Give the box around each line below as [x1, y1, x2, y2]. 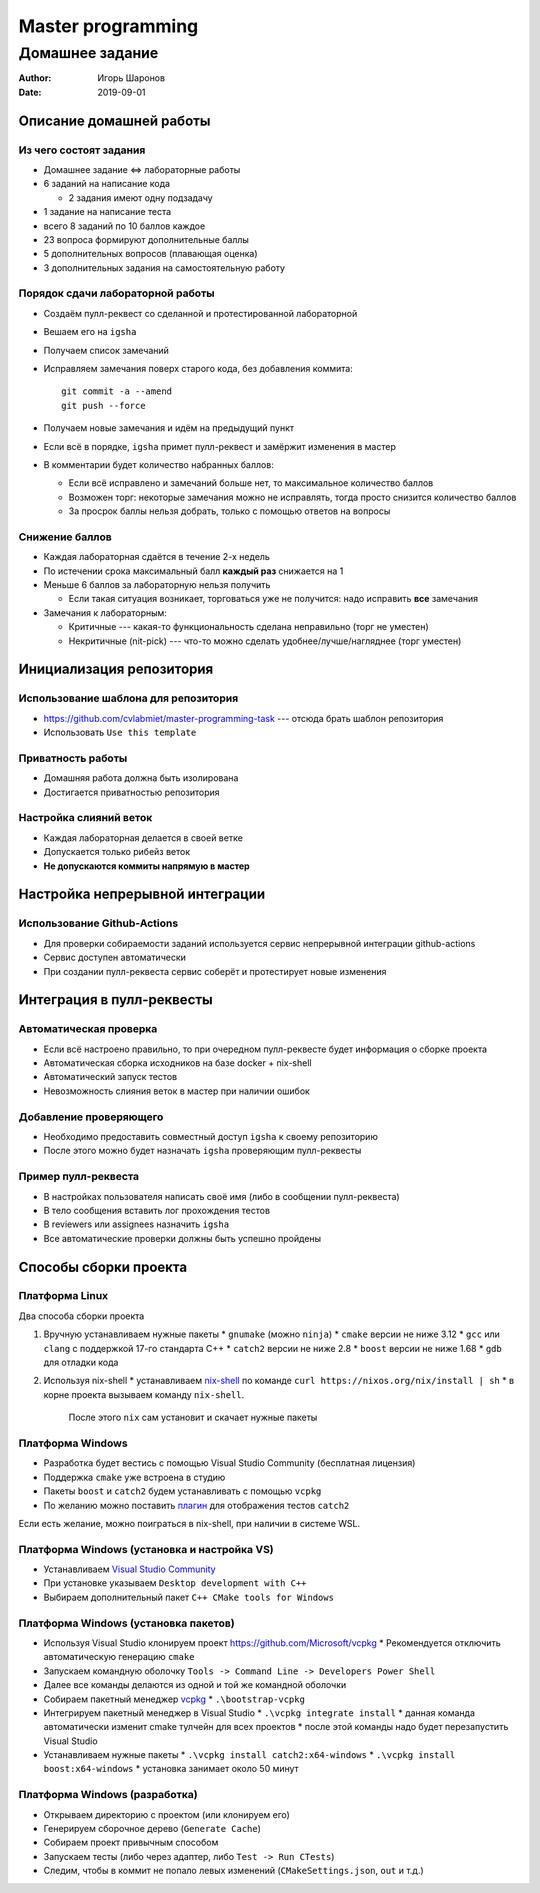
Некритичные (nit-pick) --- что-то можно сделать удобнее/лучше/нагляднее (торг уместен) [68, 635, 462, 647]
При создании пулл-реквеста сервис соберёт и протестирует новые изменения [43, 965, 387, 977]
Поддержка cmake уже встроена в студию [43, 1471, 226, 1483]
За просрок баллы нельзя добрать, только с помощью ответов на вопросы [68, 505, 391, 517]
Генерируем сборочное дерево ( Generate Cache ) [43, 1823, 262, 1835]
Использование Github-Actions [18, 916, 179, 930]
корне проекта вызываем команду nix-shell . [43, 1388, 245, 1400]
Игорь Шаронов [97, 72, 165, 84]
